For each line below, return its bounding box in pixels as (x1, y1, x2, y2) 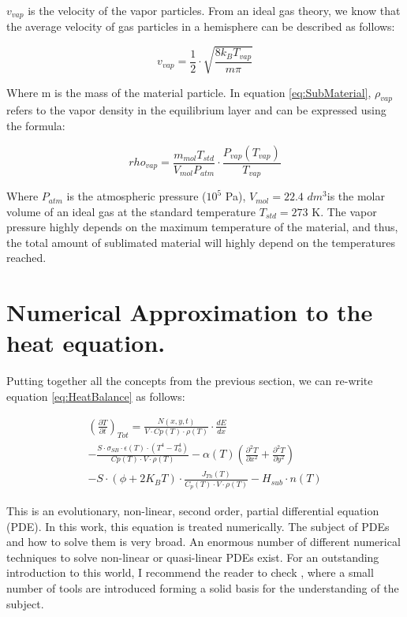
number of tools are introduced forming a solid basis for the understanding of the (6, 579, 399, 596)
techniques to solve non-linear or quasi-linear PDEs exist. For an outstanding (6, 548, 379, 565)
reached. (6, 249, 47, 266)
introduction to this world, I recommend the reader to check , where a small (6, 564, 374, 581)
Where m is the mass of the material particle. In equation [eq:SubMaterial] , (6, 84, 372, 100)
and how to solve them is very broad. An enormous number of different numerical (6, 533, 401, 550)
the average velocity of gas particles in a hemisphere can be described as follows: (6, 18, 395, 35)
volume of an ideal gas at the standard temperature (6, 203, 256, 219)
